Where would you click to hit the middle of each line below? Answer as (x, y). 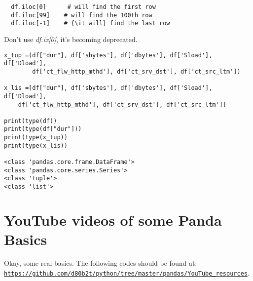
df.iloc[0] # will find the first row (83, 7)
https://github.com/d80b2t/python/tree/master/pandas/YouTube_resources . (127, 272)
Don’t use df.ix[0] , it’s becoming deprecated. (71, 39)
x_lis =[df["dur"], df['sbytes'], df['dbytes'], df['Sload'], (108, 88)
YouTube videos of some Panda (113, 220)
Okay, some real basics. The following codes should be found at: (101, 263)
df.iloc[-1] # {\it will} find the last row (90, 23)
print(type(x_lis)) (36, 145)
